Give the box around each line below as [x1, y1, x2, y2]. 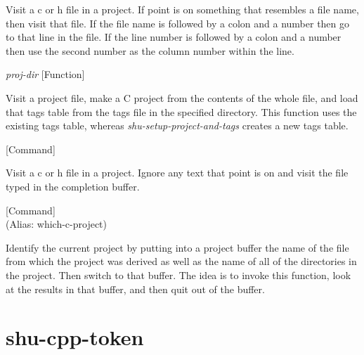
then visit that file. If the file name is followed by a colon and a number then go [6, 15, 350, 30]
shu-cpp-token [6, 323, 144, 351]
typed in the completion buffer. [6, 179, 140, 193]
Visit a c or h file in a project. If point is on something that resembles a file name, [6, 2, 359, 16]
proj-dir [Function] [6, 67, 85, 82]
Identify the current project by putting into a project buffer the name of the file [6, 240, 349, 254]
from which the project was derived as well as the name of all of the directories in [6, 254, 357, 269]
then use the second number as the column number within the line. [6, 43, 294, 58]
